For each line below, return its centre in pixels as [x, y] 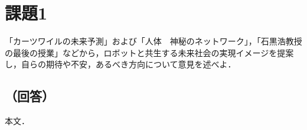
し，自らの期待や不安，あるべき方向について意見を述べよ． [120, 64]
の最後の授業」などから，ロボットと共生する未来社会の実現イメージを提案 [149, 52]
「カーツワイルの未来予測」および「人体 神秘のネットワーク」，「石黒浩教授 [153, 41]
